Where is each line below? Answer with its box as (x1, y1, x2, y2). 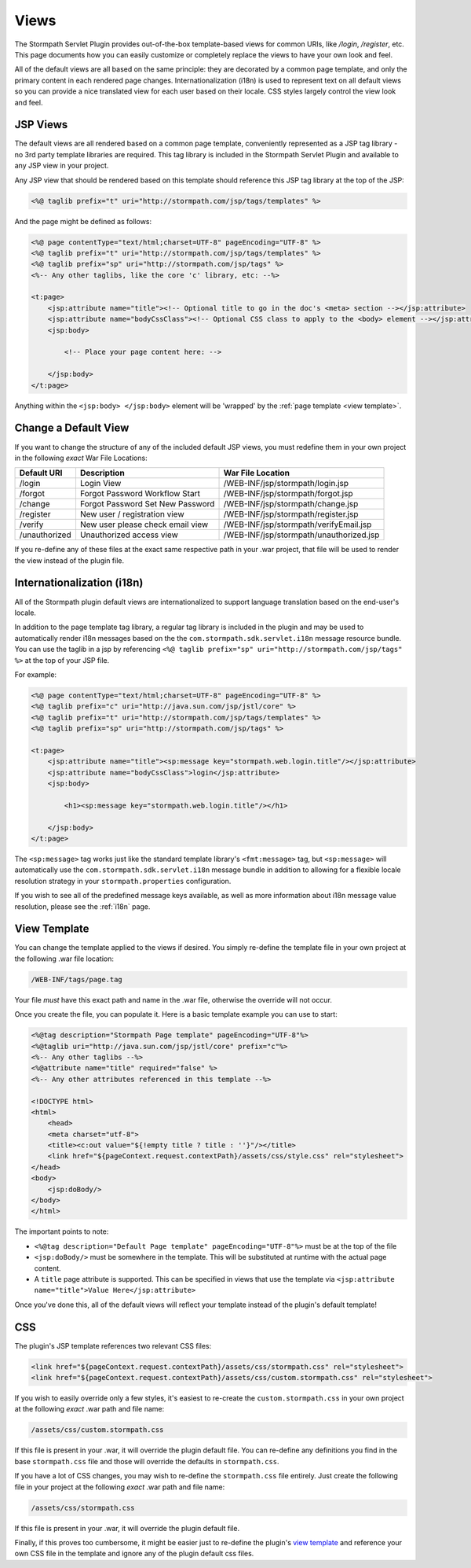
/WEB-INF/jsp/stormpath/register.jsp (223, 509, 359, 520)
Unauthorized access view (79, 529, 178, 540)
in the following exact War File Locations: (14, 453, 148, 462)
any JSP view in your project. (14, 161, 109, 171)
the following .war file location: (14, 954, 114, 963)
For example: (14, 669, 57, 679)
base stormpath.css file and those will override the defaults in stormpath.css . (14, 1456, 279, 1466)
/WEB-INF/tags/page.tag (31, 975, 123, 984)
